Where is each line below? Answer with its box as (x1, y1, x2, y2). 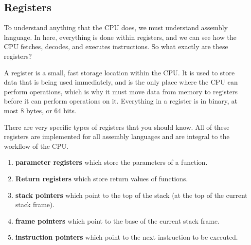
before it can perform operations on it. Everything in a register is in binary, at (4, 96, 237, 106)
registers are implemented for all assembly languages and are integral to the (4, 131, 230, 141)
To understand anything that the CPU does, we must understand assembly (4, 22, 228, 33)
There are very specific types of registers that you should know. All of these (4, 122, 230, 132)
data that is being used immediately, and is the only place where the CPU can (4, 77, 238, 87)
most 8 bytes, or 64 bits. (4, 105, 76, 115)
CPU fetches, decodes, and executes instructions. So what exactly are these (4, 41, 228, 52)
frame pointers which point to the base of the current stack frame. (15, 215, 220, 226)
